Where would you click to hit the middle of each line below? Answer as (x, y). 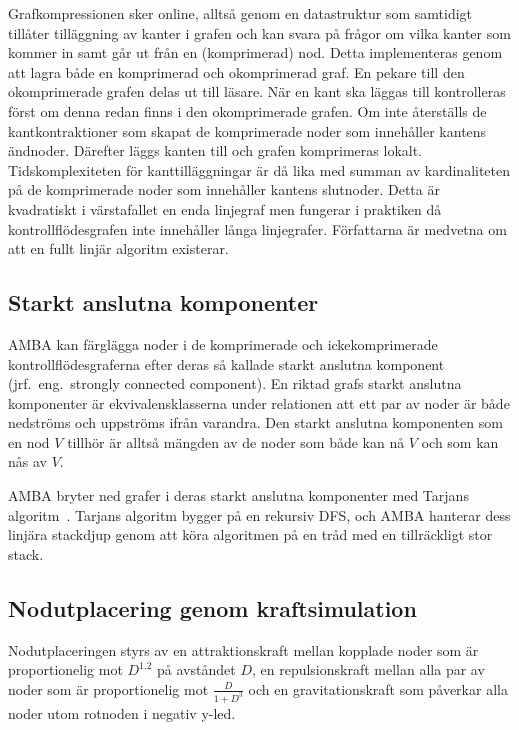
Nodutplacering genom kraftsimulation (212, 607)
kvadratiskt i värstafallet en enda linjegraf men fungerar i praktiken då (225, 208)
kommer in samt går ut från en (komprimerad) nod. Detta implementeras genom (255, 52)
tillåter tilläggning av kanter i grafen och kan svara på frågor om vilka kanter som (259, 32)
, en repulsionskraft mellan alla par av (368, 669)
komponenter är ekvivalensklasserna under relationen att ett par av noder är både (259, 402)
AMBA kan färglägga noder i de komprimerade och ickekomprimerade (223, 343)
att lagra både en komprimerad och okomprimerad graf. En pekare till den (236, 71)
